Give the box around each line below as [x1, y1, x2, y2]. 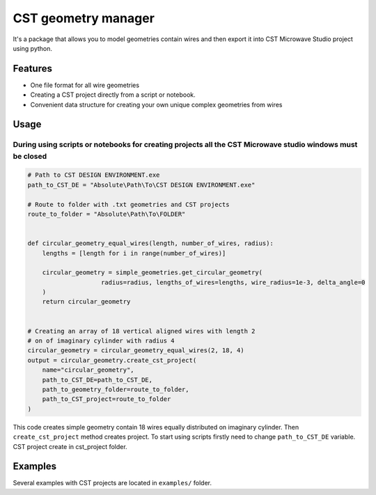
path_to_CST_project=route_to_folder [42, 395, 171, 403]
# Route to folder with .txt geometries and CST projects [27, 201, 230, 208]
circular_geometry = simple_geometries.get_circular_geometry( [42, 269, 263, 276]
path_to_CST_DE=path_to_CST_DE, [42, 376, 153, 384]
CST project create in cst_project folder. [13, 442, 128, 450]
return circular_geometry [42, 298, 131, 306]
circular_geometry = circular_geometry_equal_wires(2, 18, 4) [27, 347, 244, 354]
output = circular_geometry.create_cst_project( [27, 356, 197, 364]
